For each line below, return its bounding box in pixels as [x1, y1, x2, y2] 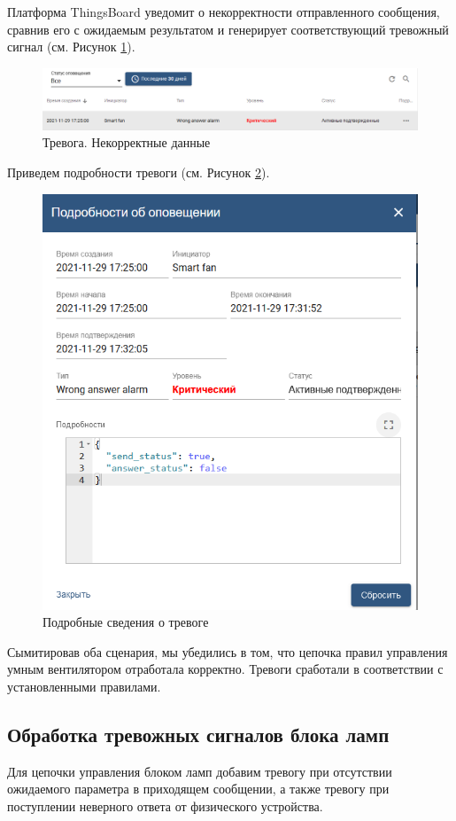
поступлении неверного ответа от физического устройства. [7, 797, 323, 816]
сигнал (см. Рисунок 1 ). [7, 37, 135, 56]
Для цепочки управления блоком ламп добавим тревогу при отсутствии [7, 762, 392, 780]
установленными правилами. [7, 677, 161, 696]
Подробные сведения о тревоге [43, 613, 209, 631]
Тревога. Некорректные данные [43, 133, 211, 152]
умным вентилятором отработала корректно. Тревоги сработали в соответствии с [7, 660, 444, 678]
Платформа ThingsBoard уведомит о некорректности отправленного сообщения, [7, 3, 440, 20]
